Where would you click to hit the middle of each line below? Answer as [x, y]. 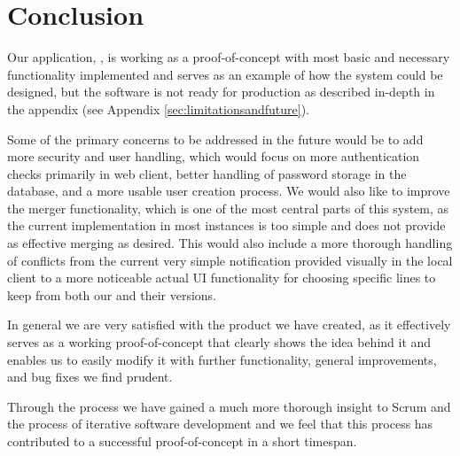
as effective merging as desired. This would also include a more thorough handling [230, 243]
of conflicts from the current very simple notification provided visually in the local [230, 260]
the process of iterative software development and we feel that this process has [220, 424]
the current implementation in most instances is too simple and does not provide [226, 225]
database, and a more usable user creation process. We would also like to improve [229, 191]
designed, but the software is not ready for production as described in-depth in [221, 92]
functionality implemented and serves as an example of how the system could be [225, 74]
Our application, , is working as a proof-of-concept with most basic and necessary [229, 57]
